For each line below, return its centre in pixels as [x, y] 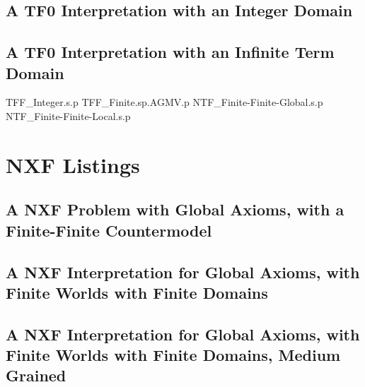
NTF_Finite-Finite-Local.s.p [68, 115]
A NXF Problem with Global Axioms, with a [175, 209]
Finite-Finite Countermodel [109, 230]
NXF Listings [73, 164]
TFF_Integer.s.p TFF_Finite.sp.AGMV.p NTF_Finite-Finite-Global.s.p [164, 102]
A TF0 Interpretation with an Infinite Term [170, 52]
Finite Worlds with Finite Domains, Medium [173, 355]
